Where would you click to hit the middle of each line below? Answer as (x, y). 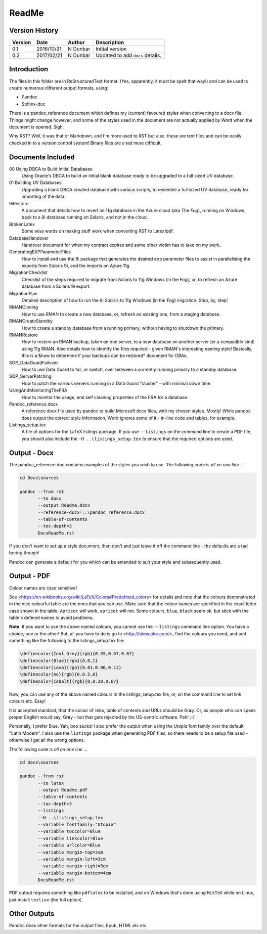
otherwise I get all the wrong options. (47, 740)
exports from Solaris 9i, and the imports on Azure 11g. (76, 266)
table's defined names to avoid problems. (51, 618)
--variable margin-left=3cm (72, 859)
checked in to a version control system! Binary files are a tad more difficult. (86, 143)
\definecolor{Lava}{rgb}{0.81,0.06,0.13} (70, 668)
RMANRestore (23, 335)
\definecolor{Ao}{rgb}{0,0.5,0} (59, 674)
